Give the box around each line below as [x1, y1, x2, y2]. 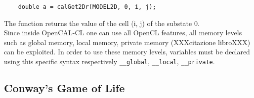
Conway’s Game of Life [4, 80, 125, 96]
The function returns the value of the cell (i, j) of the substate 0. [4, 18, 200, 28]
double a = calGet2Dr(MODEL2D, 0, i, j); [18, 3, 156, 10]
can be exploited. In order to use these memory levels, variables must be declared [4, 47, 250, 57]
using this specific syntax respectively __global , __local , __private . [4, 56, 215, 66]
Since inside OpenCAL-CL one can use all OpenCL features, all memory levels [4, 27, 242, 38]
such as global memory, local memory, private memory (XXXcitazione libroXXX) [4, 37, 251, 47]
